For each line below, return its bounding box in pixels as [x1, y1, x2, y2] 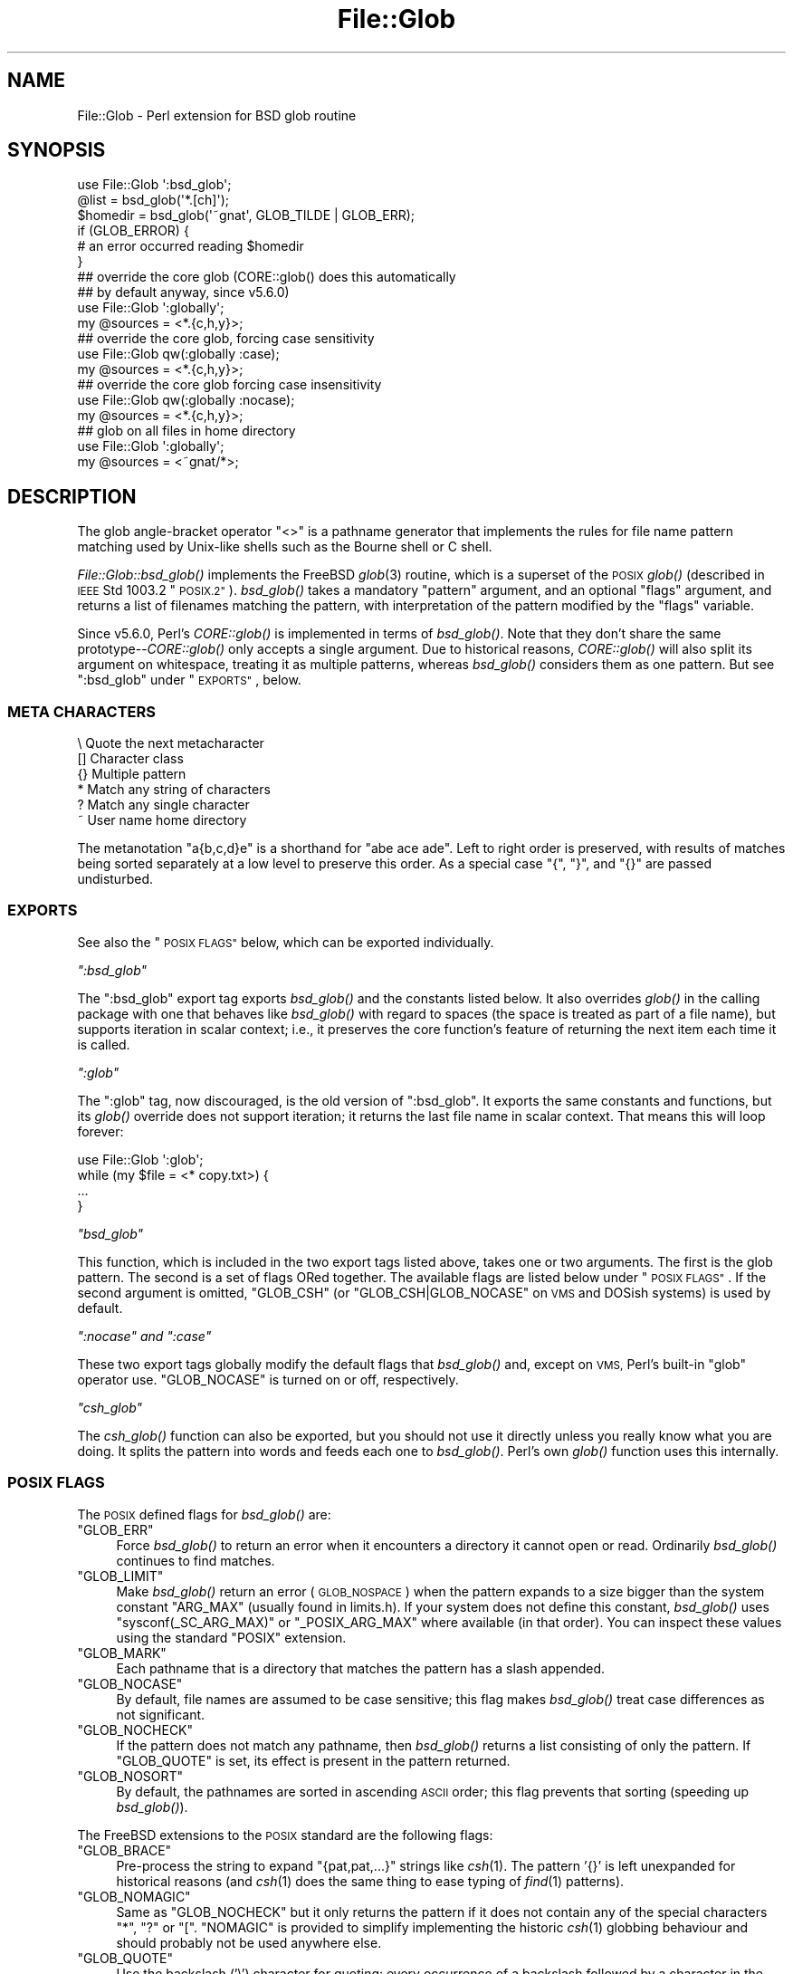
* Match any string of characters [77, 781, 271, 798]
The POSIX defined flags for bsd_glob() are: [77, 1506, 331, 1522]
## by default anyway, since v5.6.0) [77, 284, 290, 301]
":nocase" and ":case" [77, 1327, 212, 1344]
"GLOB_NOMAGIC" [77, 1888, 191, 1904]
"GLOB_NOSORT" [77, 1768, 184, 1784]
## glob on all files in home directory [77, 423, 296, 439]
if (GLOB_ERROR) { [77, 223, 189, 239]
